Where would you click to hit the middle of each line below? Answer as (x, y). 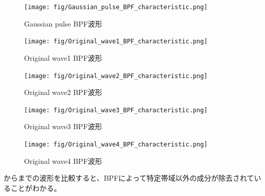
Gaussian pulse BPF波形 (63, 23)
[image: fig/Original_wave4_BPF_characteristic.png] (116, 144)
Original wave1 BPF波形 (63, 57)
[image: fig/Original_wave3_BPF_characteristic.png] (116, 110)
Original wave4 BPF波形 (63, 161)
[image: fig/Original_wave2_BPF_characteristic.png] (116, 76)
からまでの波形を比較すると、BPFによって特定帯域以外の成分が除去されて (129, 178)
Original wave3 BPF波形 (63, 126)
